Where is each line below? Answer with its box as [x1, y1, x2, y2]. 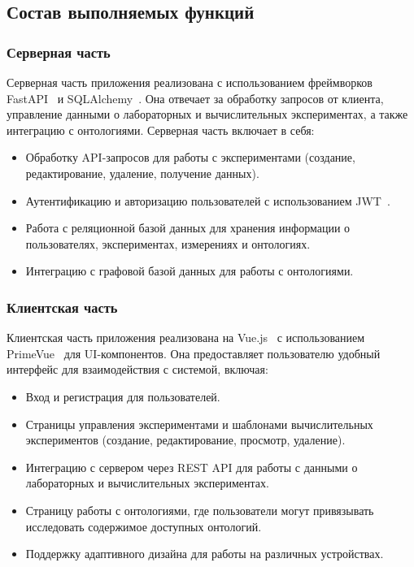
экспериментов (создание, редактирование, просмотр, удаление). [25, 431, 346, 448]
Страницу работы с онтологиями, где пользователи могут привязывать [25, 501, 374, 518]
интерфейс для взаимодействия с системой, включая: [7, 361, 268, 378]
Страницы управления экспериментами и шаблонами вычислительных [25, 415, 373, 432]
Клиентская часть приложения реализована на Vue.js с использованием [7, 329, 365, 346]
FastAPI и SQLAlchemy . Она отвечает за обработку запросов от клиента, [7, 89, 384, 106]
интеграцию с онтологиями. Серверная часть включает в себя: [7, 121, 315, 138]
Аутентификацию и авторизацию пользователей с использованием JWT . [25, 192, 390, 209]
